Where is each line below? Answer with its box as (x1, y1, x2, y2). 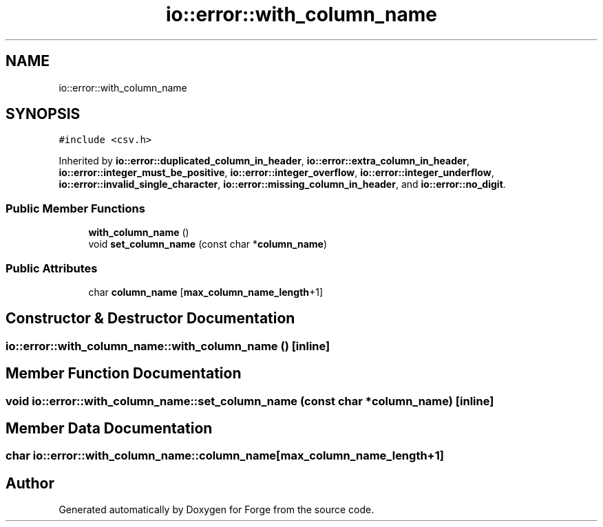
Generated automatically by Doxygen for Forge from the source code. (59, 504, 374, 516)
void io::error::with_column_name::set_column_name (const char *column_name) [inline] (6, 394, 494, 408)
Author (6, 474, 54, 492)
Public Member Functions (6, 201, 145, 215)
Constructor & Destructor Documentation (6, 310, 295, 327)
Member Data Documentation (6, 420, 213, 438)
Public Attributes (6, 261, 98, 275)
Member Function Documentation (6, 365, 242, 383)
